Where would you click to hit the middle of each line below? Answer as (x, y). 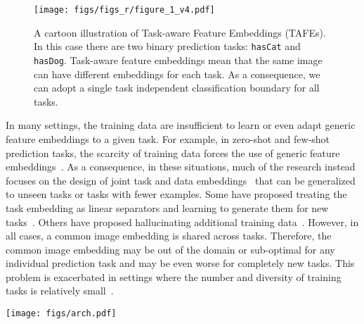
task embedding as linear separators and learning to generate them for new (167, 207)
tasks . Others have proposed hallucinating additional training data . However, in (182, 222)
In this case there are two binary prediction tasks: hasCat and (167, 46)
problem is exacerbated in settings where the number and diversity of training (174, 276)
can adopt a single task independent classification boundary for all (177, 88)
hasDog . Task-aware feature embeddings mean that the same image (178, 60)
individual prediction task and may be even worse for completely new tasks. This (180, 263)
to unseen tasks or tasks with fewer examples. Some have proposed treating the (176, 194)
